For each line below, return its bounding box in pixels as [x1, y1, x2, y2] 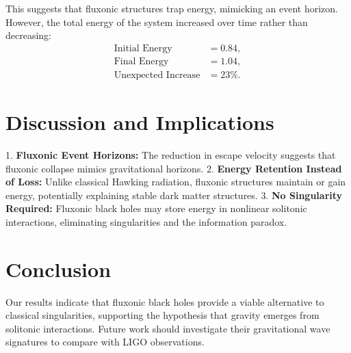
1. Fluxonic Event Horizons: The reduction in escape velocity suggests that [5, 148, 336, 161]
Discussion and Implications [5, 108, 274, 136]
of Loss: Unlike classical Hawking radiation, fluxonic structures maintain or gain [5, 174, 346, 189]
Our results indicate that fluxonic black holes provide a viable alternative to [5, 294, 324, 309]
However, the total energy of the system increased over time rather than [5, 14, 308, 29]
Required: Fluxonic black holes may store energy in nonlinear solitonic [5, 201, 307, 215]
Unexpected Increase [114, 70, 200, 80]
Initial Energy [114, 43, 172, 53]
